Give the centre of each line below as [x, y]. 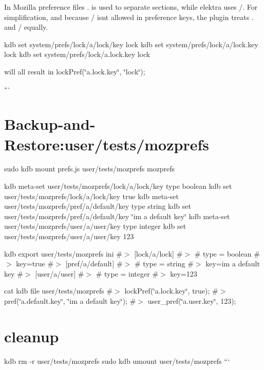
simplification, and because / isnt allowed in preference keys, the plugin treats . [129, 17]
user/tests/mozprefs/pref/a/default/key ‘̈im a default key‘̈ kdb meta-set [117, 216]
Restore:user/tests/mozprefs [107, 144]
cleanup [32, 336]
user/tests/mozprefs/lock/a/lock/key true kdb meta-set [91, 196]
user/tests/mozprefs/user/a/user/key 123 [69, 236]
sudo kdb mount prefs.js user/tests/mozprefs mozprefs [90, 169]
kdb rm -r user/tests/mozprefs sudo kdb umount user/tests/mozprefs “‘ [117, 361]
